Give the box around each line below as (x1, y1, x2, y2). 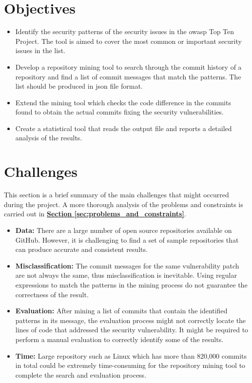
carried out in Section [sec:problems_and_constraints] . (4, 209, 186, 219)
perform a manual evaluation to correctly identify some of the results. (15, 334, 224, 344)
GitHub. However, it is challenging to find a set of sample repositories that (15, 234, 239, 245)
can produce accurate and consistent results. (15, 244, 148, 254)
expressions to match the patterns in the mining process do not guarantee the (15, 279, 248, 289)
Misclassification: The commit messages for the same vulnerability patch (15, 260, 239, 270)
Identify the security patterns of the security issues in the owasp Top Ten (15, 26, 234, 37)
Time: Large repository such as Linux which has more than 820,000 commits (15, 350, 247, 361)
